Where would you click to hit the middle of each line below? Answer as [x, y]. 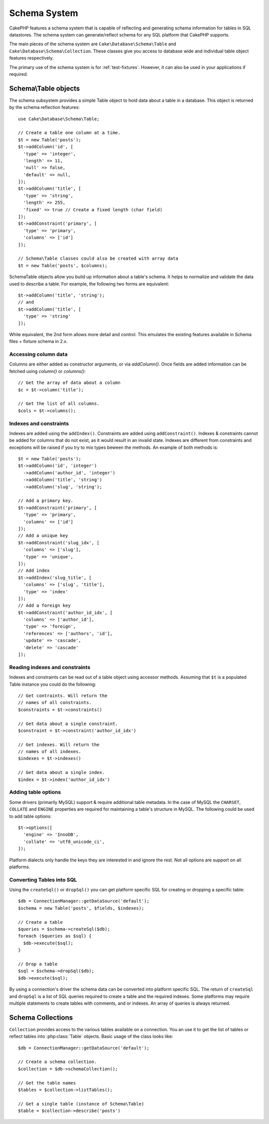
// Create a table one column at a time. [69, 133]
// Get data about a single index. [62, 772]
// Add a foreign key [44, 606]
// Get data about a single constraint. [68, 724]
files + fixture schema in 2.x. [38, 342]
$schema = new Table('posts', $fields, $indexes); [81, 908]
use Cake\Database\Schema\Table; [59, 119]
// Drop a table [38, 964]
